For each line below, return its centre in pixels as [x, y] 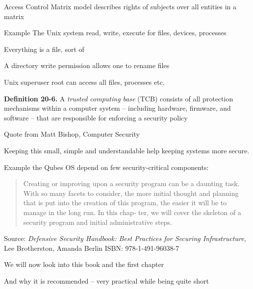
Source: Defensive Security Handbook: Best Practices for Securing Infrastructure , [125, 238]
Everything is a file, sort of [44, 49]
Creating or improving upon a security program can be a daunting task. [131, 183]
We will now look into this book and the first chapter [84, 264]
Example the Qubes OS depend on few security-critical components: [106, 167]
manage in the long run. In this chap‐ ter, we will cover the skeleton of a [132, 212]
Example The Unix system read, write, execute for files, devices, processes [115, 33]
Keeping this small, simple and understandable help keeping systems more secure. [127, 150]
